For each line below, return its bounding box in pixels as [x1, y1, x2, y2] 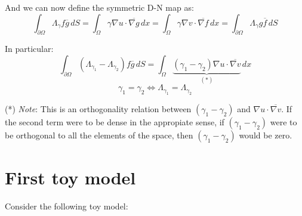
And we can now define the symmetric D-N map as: [5, 1, 194, 13]
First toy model [5, 165, 136, 190]
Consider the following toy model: [5, 199, 128, 212]
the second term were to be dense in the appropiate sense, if [5, 115, 224, 128]
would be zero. [239, 128, 292, 141]
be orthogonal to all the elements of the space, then [5, 128, 193, 141]
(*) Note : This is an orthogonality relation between [5, 102, 192, 115]
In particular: [5, 42, 54, 55]
